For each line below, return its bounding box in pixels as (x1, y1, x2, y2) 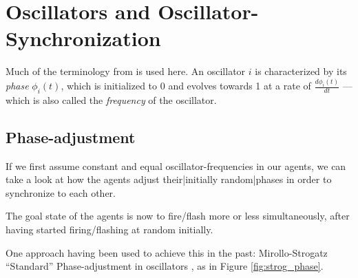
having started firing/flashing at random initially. (6, 222, 213, 237)
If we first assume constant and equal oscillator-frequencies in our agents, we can (6, 158, 346, 173)
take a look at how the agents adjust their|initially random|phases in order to (6, 172, 332, 186)
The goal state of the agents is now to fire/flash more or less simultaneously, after (6, 208, 350, 223)
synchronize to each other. (6, 185, 116, 200)
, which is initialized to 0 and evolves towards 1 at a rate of (61, 78, 311, 93)
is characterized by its (255, 64, 347, 78)
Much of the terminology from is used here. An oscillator (6, 64, 246, 78)
